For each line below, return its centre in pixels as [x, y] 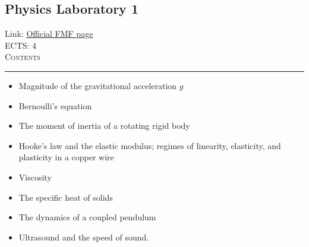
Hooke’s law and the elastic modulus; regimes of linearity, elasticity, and [150, 145]
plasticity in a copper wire [66, 157]
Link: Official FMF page [49, 34]
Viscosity [35, 177]
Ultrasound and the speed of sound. [84, 237]
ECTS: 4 [21, 45]
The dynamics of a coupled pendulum [87, 217]
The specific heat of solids [66, 197]
